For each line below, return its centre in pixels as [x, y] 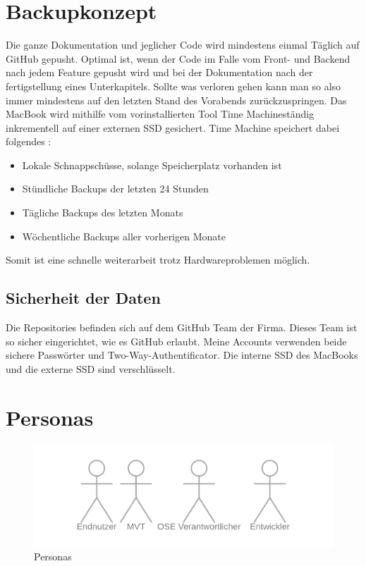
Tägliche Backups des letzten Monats [103, 213]
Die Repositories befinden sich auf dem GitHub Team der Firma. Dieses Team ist [182, 327]
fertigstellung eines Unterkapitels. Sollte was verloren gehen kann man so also [173, 86]
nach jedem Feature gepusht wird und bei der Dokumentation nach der [159, 72]
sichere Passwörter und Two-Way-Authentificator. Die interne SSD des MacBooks [182, 355]
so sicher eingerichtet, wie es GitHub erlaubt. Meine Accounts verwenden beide [176, 341]
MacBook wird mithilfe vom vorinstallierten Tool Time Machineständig [160, 114]
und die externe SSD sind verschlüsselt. [91, 368]
